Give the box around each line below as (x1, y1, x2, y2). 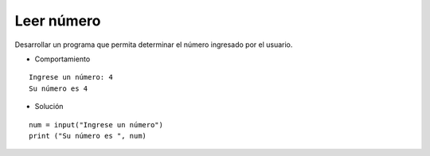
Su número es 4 (29, 84, 88, 93)
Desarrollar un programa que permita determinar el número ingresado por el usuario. (14, 40, 293, 49)
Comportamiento (34, 54, 91, 64)
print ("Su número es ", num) (29, 131, 147, 140)
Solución (34, 102, 64, 111)
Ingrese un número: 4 (29, 72, 113, 82)
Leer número (14, 12, 101, 29)
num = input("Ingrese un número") (29, 120, 163, 129)
